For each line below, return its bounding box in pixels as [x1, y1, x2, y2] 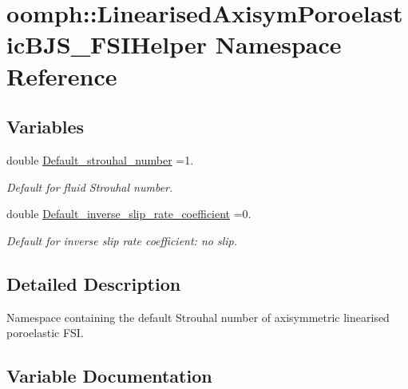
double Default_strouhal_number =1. [6, 151, 194, 168]
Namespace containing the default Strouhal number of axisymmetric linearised [6, 308, 390, 325]
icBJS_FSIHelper [6, 28, 208, 61]
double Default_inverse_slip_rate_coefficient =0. [6, 205, 252, 222]
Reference [6, 59, 117, 92]
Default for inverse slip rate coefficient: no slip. [6, 232, 238, 248]
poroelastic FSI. [6, 324, 84, 341]
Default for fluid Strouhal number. [6, 178, 173, 195]
